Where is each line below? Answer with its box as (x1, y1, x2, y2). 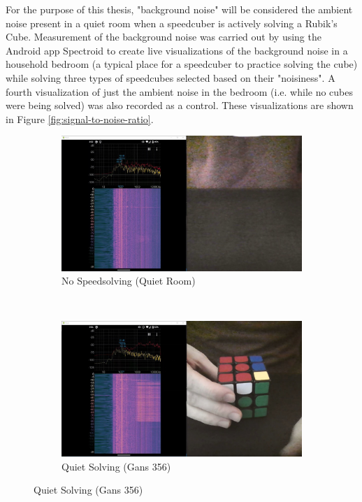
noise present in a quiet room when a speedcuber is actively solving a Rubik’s (6, 15, 338, 30)
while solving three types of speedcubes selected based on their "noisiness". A (6, 70, 335, 85)
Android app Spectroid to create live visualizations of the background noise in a (6, 43, 348, 57)
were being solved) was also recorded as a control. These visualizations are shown (6, 98, 354, 113)
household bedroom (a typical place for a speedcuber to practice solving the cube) (6, 57, 358, 71)
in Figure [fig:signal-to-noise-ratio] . (6, 111, 154, 126)
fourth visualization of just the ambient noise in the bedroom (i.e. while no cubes (6, 84, 354, 99)
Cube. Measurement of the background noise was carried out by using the (6, 29, 321, 44)
